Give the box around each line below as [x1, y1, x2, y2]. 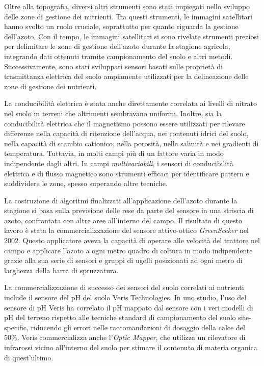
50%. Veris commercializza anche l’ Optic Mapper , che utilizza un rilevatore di [4, 332, 246, 343]
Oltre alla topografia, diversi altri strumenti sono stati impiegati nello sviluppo [4, 1, 250, 11]
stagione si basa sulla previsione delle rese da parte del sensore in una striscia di [4, 205, 254, 216]
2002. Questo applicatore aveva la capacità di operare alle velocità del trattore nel [4, 235, 260, 246]
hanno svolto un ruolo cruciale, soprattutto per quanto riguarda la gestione [4, 21, 239, 32]
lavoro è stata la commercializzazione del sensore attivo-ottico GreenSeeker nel [4, 225, 249, 236]
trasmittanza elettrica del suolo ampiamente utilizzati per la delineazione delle [4, 71, 249, 82]
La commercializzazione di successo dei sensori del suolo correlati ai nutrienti [4, 282, 244, 293]
